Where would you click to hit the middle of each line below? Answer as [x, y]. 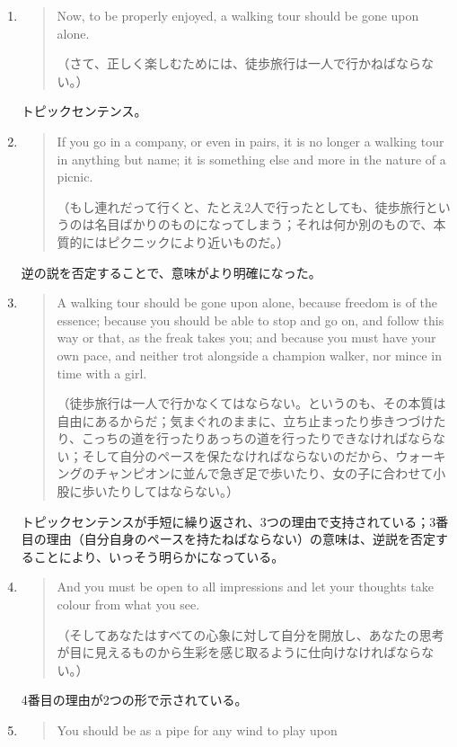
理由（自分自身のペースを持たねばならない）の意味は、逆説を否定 [241, 539]
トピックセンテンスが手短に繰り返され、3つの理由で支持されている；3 [228, 521]
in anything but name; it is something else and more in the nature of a [251, 159]
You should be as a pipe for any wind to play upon [197, 730]
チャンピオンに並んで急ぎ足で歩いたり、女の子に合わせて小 [270, 473]
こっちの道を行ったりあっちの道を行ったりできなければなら [258, 438]
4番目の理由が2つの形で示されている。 [134, 700]
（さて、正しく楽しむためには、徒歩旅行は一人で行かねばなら [239, 63]
